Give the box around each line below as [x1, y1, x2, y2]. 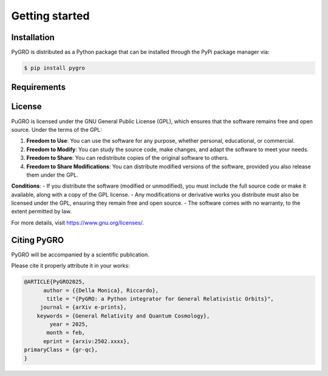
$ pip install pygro [24, 64, 85, 72]
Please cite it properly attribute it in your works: [11, 262, 130, 270]
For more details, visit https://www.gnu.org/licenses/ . [11, 219, 144, 226]
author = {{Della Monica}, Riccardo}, [43, 287, 159, 294]
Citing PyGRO [11, 234, 64, 245]
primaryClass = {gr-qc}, [24, 346, 98, 354]
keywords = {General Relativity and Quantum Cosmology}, [36, 312, 210, 319]
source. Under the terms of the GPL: [11, 126, 103, 133]
